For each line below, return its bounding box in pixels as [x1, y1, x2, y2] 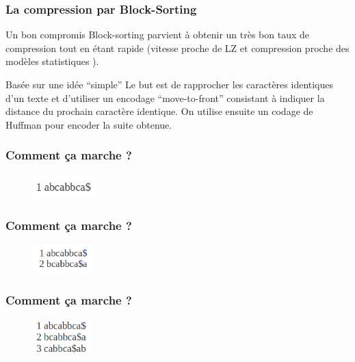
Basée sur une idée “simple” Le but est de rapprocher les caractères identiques [5, 77, 334, 91]
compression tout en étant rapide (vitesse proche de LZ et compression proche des [5, 40, 350, 55]
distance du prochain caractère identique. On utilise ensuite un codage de [5, 104, 313, 118]
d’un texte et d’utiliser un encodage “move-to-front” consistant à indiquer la [5, 90, 325, 105]
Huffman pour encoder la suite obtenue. [5, 117, 172, 131]
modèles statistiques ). [5, 54, 99, 68]
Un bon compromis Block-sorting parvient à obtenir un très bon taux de [5, 27, 309, 42]
